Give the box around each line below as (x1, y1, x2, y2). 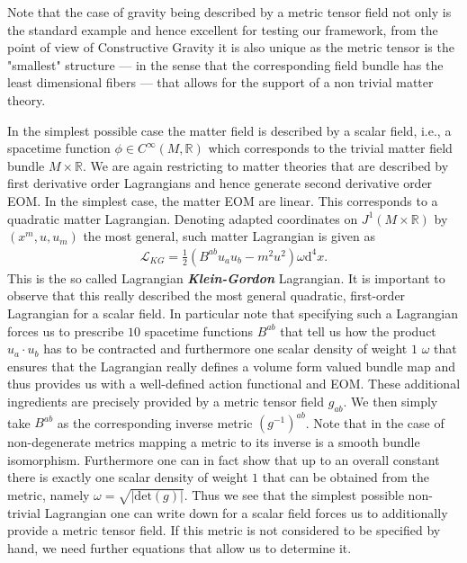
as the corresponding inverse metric (57, 413, 253, 432)
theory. (7, 90, 46, 109)
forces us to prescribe (7, 321, 124, 340)
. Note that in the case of (305, 413, 445, 432)
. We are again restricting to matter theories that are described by (83, 156, 449, 174)
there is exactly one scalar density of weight (7, 468, 248, 487)
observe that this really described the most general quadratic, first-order (7, 286, 406, 305)
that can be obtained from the (262, 468, 429, 487)
